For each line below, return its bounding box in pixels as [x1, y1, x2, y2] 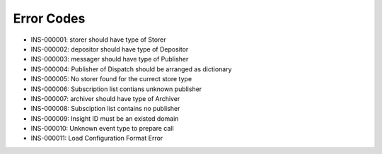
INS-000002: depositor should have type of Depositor [30, 45, 189, 53]
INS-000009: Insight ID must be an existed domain [30, 114, 179, 123]
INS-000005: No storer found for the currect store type [30, 75, 192, 83]
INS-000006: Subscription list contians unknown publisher [30, 85, 202, 93]
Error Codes [13, 11, 86, 26]
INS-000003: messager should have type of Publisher [30, 55, 189, 64]
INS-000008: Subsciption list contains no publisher [30, 105, 180, 113]
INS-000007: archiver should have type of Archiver [30, 94, 180, 102]
